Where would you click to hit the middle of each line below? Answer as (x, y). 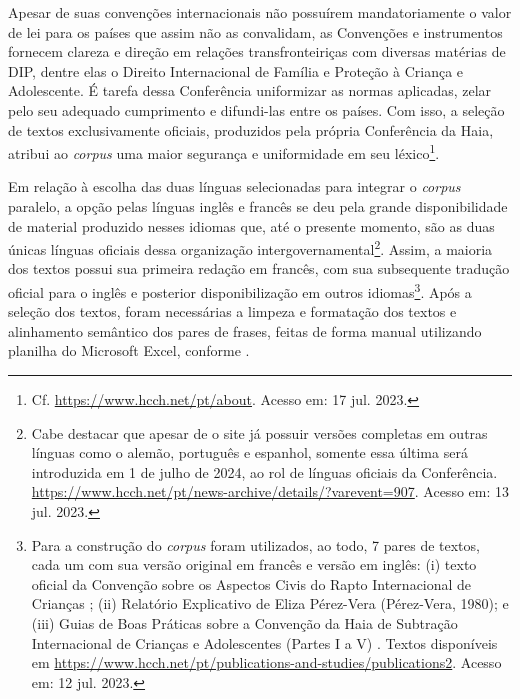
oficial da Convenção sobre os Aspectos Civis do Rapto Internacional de (251, 583)
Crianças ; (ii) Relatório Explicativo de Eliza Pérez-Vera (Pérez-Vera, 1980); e (270, 603)
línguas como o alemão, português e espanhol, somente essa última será (249, 452)
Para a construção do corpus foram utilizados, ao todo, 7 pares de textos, (255, 544)
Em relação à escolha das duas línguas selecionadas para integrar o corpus (234, 186)
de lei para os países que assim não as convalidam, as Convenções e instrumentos (255, 31)
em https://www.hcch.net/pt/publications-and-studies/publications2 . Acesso (266, 662)
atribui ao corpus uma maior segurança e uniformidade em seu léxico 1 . (224, 151)
